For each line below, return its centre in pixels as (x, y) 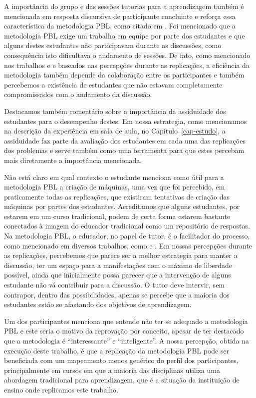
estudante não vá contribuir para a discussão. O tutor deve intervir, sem (115, 285)
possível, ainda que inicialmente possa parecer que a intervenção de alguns (118, 275)
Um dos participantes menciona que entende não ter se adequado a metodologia (126, 321)
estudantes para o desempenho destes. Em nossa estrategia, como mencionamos (126, 121)
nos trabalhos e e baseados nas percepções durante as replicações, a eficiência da (127, 65)
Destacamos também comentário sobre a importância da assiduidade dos (115, 111)
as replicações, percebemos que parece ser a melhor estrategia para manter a (121, 255)
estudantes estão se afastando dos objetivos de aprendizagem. (98, 304)
